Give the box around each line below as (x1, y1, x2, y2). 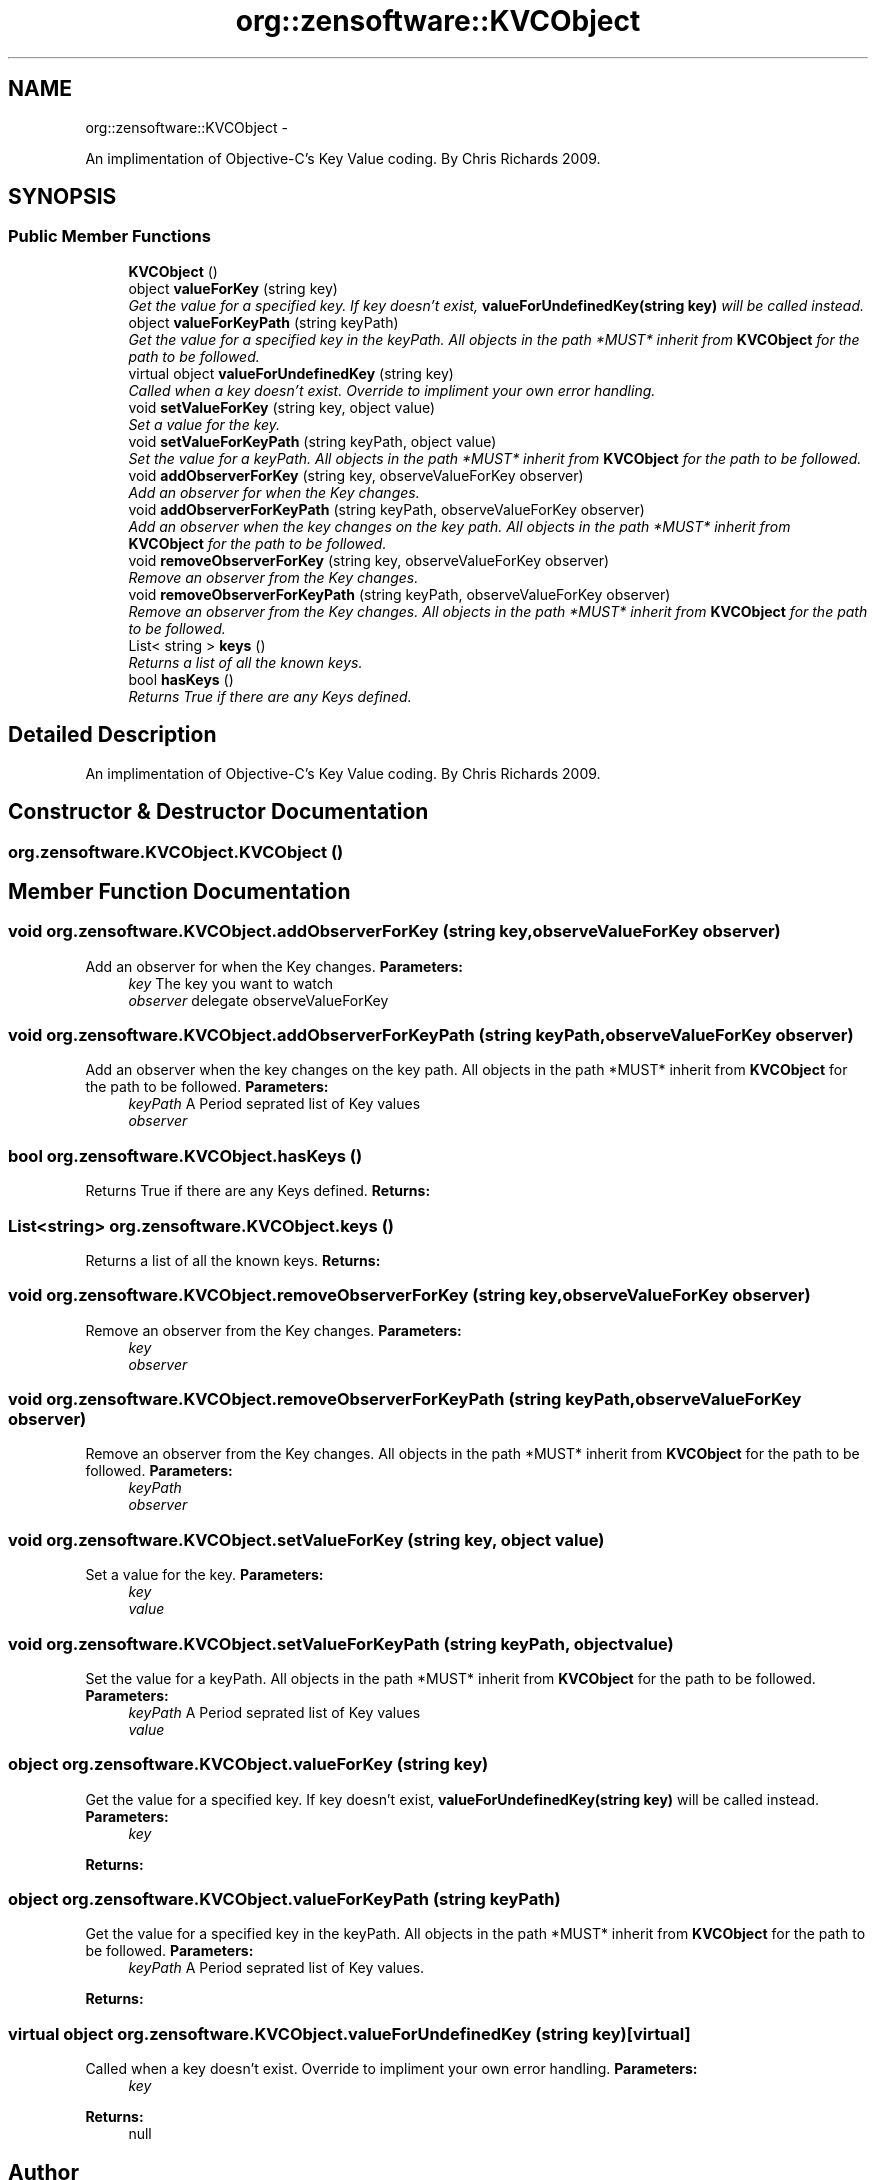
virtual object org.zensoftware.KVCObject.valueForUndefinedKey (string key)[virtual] (8, 2023, 691, 2044)
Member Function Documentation (8, 878, 351, 904)
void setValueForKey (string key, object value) (128, 398, 436, 416)
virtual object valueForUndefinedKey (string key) (128, 364, 454, 382)
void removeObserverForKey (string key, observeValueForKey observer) (128, 551, 610, 569)
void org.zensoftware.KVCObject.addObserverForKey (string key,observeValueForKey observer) (8, 921, 781, 942)
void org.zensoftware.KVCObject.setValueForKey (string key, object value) (8, 1529, 605, 1550)
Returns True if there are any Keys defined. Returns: (85, 1182, 431, 1200)
